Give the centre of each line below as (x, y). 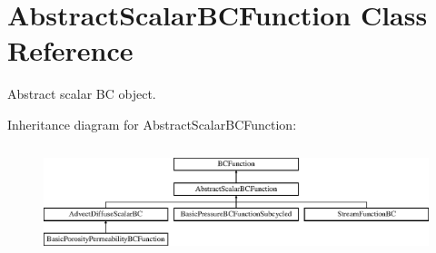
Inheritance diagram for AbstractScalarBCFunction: (152, 124)
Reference (70, 50)
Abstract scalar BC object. (82, 94)
